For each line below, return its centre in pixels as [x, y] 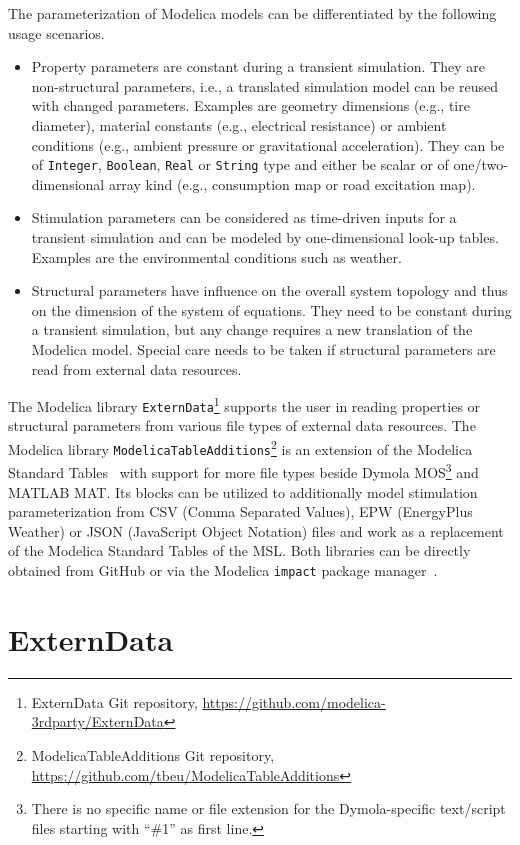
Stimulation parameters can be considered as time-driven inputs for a [244, 217]
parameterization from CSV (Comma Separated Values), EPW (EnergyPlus [240, 511]
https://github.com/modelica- [294, 701]
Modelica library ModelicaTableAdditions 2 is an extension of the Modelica [240, 447]
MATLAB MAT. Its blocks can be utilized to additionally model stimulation [243, 491]
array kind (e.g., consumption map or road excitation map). [292, 183]
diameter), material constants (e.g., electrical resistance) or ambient [239, 124]
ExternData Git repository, [114, 701]
